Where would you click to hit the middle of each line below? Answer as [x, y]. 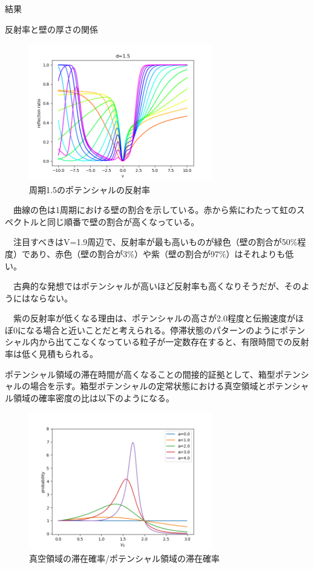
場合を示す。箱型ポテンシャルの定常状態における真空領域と [148, 386]
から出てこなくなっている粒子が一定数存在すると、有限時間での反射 [174, 342]
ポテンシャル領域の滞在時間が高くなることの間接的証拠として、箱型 [140, 374]
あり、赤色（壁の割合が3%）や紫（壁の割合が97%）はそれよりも [158, 253]
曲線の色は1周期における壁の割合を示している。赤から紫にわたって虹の [155, 210]
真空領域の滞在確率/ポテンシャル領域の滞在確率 [124, 558]
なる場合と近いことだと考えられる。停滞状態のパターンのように [153, 330]
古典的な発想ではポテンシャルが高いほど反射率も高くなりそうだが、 [149, 286]
